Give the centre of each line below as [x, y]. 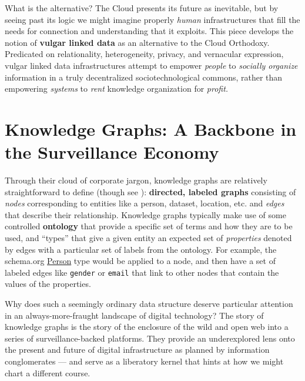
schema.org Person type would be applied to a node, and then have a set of [140, 261]
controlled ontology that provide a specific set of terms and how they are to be [149, 226]
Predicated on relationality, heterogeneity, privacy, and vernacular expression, [144, 54]
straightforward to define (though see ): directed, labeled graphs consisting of [150, 191]
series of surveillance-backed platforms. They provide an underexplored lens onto [150, 338]
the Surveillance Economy [112, 152]
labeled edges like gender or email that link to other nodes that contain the [142, 272]
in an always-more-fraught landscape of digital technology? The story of [134, 315]
